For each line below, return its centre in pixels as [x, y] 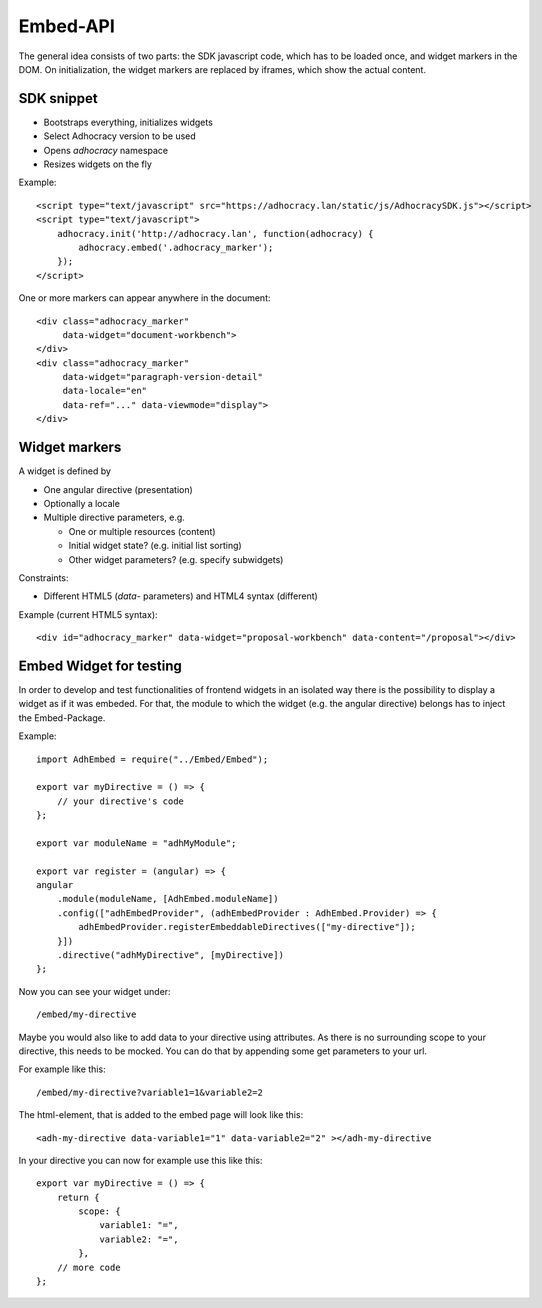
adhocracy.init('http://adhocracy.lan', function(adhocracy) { [215, 233]
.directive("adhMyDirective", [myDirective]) [170, 955]
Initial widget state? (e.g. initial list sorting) [155, 546]
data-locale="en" [105, 391]
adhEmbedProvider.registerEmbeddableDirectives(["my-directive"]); [247, 927]
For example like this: [62, 1069]
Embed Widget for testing [100, 665]
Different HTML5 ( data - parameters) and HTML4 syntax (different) [181, 596]
